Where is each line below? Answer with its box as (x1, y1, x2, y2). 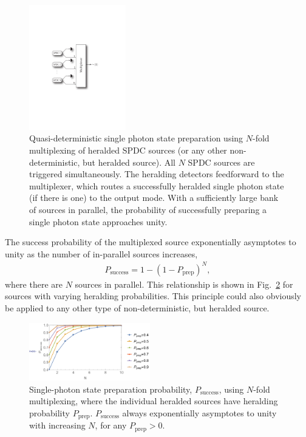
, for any (95, 419, 127, 432)
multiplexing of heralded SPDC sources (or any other (29, 144, 227, 157)
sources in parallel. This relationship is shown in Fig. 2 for (75, 277, 293, 290)
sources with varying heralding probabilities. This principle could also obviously (5, 290, 301, 302)
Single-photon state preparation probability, (29, 382, 192, 395)
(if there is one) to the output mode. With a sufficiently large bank (29, 191, 279, 204)
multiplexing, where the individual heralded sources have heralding (29, 395, 278, 407)
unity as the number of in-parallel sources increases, (5, 247, 198, 260)
